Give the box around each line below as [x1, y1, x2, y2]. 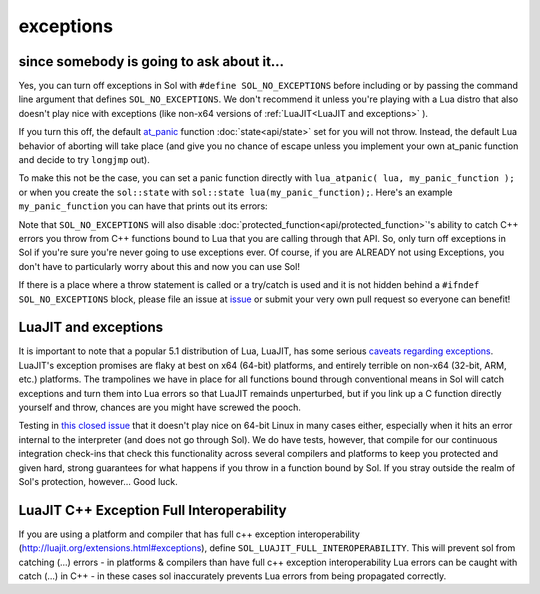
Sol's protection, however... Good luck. [18, 475, 179, 487]
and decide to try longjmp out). [18, 154, 150, 166]
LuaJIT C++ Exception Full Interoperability [18, 501, 287, 519]
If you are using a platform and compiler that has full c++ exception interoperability [18, 528, 360, 540]
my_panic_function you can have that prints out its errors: [18, 200, 269, 212]
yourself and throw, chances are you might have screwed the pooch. [18, 401, 302, 413]
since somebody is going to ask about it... [18, 53, 285, 70]
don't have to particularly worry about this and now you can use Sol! [18, 260, 300, 272]
